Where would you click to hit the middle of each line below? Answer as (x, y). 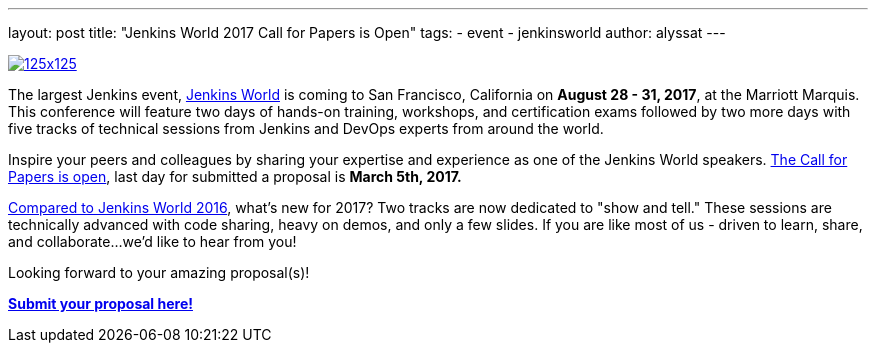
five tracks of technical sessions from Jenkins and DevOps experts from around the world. (306, 128)
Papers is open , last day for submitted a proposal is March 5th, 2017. (235, 176)
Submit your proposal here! (100, 303)
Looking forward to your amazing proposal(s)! (159, 272)
